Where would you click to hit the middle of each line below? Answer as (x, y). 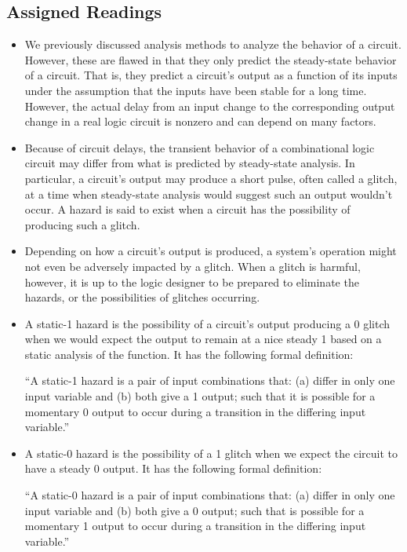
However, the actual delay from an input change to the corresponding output (210, 106)
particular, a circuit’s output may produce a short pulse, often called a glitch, (211, 178)
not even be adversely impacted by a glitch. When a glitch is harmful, (193, 266)
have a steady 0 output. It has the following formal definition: (173, 468)
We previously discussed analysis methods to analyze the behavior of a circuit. (213, 44)
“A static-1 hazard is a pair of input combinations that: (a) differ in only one (210, 380)
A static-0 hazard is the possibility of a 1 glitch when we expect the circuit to (211, 453)
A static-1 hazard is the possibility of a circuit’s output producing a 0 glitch (207, 323)
